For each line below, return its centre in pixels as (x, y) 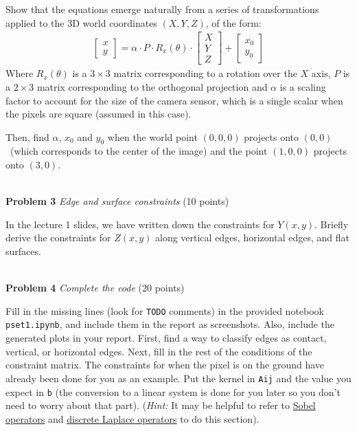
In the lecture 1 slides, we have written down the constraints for (140, 224)
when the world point (152, 136)
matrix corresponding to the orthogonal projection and (152, 86)
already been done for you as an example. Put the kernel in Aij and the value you (178, 378)
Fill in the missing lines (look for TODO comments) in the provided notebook (165, 310)
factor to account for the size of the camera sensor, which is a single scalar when (174, 100)
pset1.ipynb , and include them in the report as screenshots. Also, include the (170, 324)
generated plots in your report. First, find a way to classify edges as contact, (166, 338)
